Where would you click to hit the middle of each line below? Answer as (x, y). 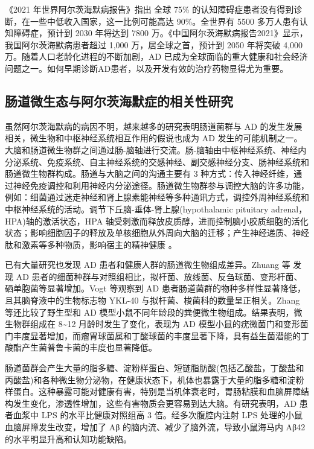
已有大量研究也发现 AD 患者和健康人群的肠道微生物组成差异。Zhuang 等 (148, 265)
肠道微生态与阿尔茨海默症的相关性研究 (119, 100)
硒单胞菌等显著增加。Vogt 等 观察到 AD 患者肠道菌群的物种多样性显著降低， (155, 288)
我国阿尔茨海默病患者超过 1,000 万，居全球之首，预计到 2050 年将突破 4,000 (154, 44)
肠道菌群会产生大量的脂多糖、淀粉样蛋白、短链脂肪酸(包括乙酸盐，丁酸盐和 (155, 368)
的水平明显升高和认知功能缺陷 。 (68, 438)
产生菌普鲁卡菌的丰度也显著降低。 (89, 347)
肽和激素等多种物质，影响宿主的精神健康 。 (91, 244)
